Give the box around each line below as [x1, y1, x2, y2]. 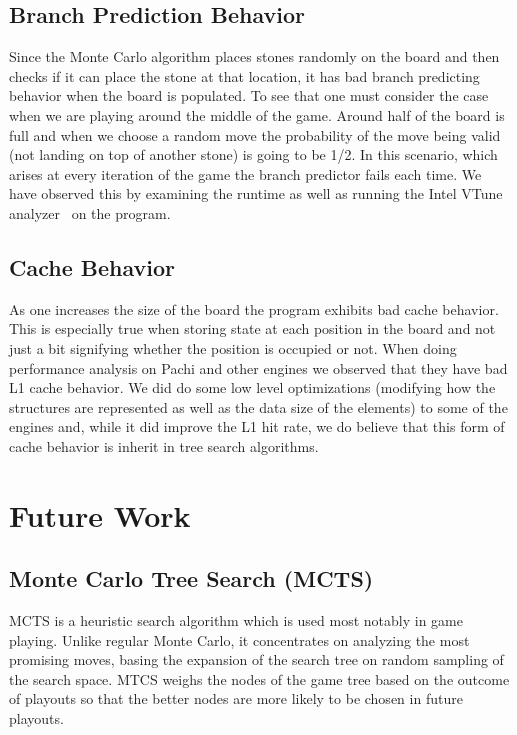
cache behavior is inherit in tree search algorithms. [9, 435, 319, 456]
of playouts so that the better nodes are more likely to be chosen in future [9, 688, 463, 709]
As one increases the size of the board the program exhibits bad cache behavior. [9, 298, 499, 319]
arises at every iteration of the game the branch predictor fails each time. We [9, 163, 482, 184]
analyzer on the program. [9, 202, 171, 223]
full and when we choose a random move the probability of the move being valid [9, 124, 501, 145]
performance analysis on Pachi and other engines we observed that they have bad [9, 357, 508, 378]
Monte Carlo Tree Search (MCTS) [9, 563, 374, 594]
